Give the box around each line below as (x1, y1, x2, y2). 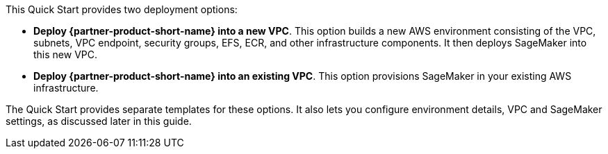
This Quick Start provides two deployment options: (6, 3, 238, 15)
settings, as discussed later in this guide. (6, 115, 192, 127)
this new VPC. (33, 49, 98, 60)
